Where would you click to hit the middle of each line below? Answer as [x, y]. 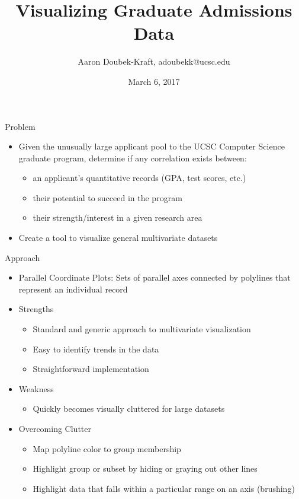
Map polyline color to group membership [107, 448]
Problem [20, 126]
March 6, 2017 [154, 81]
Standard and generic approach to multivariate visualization [142, 329]
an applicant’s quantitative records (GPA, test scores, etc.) [139, 178]
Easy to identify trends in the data [96, 349]
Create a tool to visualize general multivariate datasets [118, 238]
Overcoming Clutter [55, 428]
